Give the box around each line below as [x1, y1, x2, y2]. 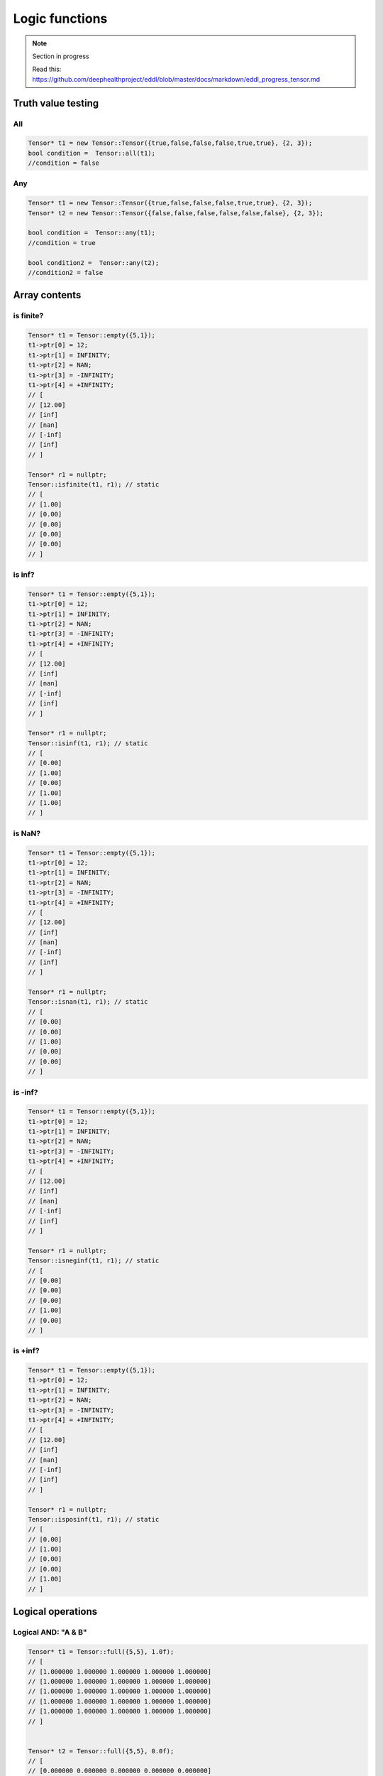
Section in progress [32, 52, 89, 60]
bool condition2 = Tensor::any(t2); [28, 259, 160, 266]
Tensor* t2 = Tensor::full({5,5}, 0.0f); [28, 1747, 174, 1755]
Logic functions [13, 11, 108, 26]
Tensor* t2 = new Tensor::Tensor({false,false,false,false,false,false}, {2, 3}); [28, 209, 324, 217]
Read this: [32, 65, 62, 74]
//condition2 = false [28, 269, 104, 276]
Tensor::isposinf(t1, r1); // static [28, 1515, 160, 1523]
